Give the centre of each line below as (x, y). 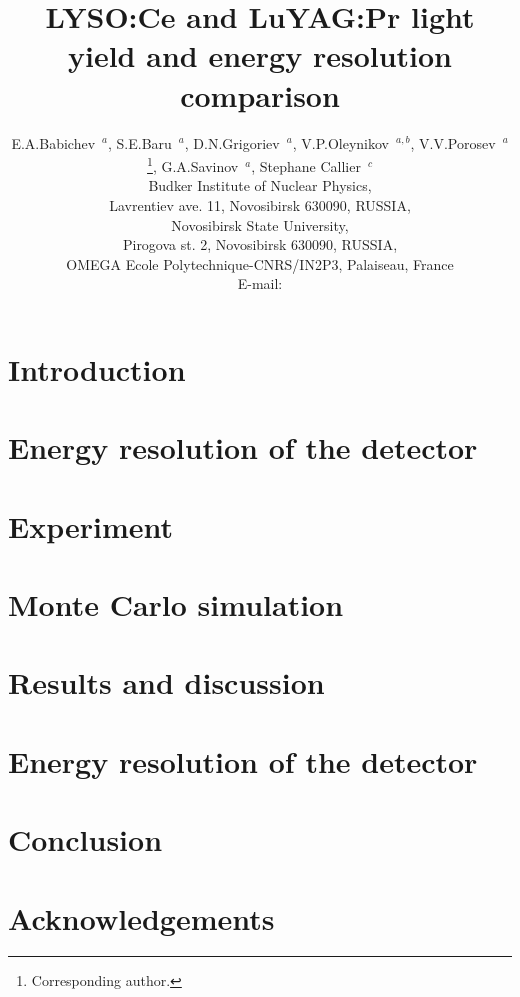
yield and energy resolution (260, 55)
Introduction (97, 368)
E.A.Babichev (53, 142)
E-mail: (260, 283)
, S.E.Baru (140, 142)
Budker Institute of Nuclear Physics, (260, 185)
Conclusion (85, 839)
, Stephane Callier (306, 165)
